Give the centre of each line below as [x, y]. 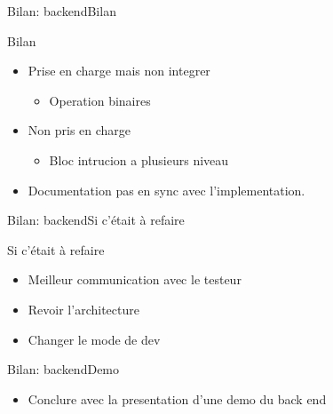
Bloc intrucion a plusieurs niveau [139, 159]
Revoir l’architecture [83, 309]
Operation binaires [100, 100]
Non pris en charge [79, 130]
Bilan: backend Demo [63, 369]
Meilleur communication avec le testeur [135, 279]
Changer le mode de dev [94, 339]
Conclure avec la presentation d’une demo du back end [177, 398]
